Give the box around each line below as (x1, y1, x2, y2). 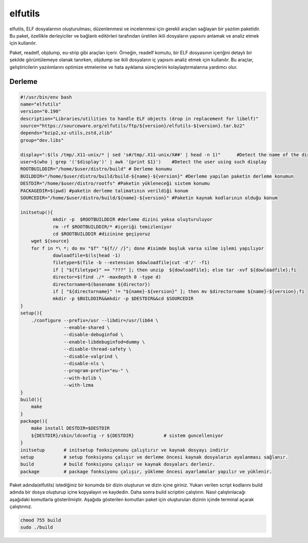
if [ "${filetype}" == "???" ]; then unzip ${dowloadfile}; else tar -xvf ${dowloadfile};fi (52, 267, 297, 273)
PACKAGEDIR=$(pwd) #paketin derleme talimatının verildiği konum (20, 188, 188, 194)
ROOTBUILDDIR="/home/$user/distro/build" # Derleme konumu (20, 166, 172, 172)
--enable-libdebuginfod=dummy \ (63, 339, 145, 345)
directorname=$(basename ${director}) (52, 281, 151, 287)
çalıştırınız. (9, 503, 33, 510)
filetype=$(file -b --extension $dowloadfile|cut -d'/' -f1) (52, 260, 210, 266)
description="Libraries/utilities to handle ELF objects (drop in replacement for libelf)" (20, 116, 259, 121)
